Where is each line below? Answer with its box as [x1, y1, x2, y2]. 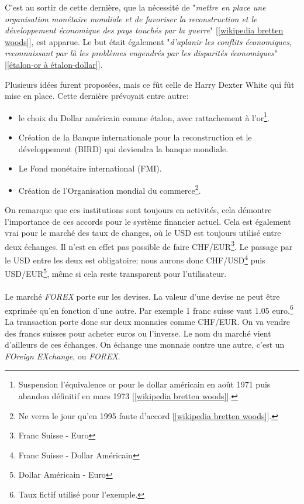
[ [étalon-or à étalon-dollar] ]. [5, 58, 103, 70]
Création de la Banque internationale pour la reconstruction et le [18, 131, 252, 143]
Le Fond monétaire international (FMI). [18, 162, 162, 174]
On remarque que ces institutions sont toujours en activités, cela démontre [5, 204, 272, 216]
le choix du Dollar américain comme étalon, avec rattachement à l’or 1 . [18, 109, 270, 124]
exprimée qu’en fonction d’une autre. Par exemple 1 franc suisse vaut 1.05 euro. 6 [5, 302, 293, 316]
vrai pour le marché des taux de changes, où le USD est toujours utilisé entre [5, 227, 281, 239]
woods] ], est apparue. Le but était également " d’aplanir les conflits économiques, [5, 35, 292, 47]
